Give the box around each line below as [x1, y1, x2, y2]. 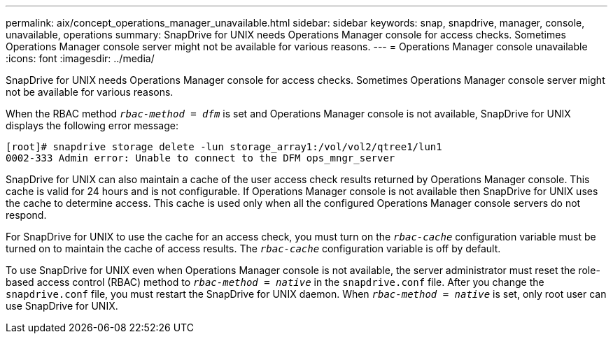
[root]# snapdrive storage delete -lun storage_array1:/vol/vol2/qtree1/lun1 [6, 141, 442, 152]
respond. [6, 209, 47, 221]
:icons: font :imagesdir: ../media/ [6, 52, 155, 64]
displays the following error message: [6, 120, 178, 131]
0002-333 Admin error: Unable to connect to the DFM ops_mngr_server [6, 152, 395, 164]
